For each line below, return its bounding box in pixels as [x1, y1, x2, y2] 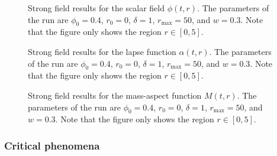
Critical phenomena [4, 138, 100, 152]
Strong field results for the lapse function [28, 45, 176, 57]
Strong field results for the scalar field [28, 2, 165, 14]
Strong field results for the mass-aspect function [28, 89, 202, 101]
